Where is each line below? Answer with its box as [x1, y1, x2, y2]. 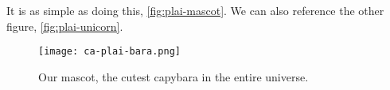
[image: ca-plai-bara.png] [38, 46, 181, 58]
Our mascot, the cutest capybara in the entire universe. [38, 68, 309, 84]
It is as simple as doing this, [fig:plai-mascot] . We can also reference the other [6, 2, 384, 18]
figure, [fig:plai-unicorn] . [6, 17, 123, 34]
